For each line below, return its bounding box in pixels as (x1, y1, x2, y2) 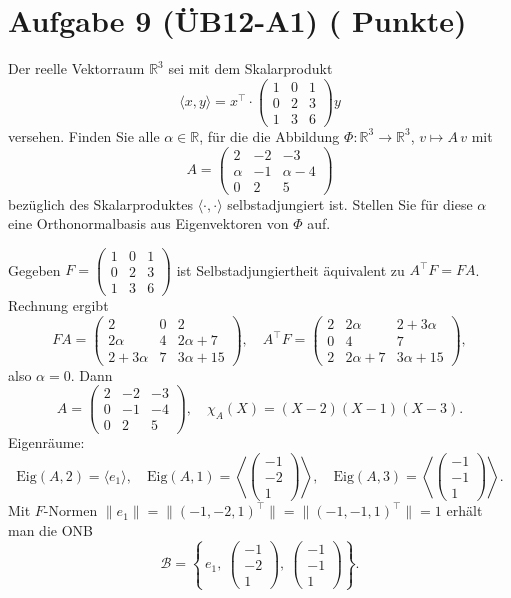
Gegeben (8, 259, 61, 280)
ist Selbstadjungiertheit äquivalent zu (176, 259, 405, 280)
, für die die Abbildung (199, 125, 340, 146)
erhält (446, 500, 483, 521)
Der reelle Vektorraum (8, 58, 145, 79)
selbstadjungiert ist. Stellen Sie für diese (227, 193, 473, 214)
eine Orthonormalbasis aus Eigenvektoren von (8, 213, 289, 234)
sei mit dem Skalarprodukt (168, 58, 333, 79)
